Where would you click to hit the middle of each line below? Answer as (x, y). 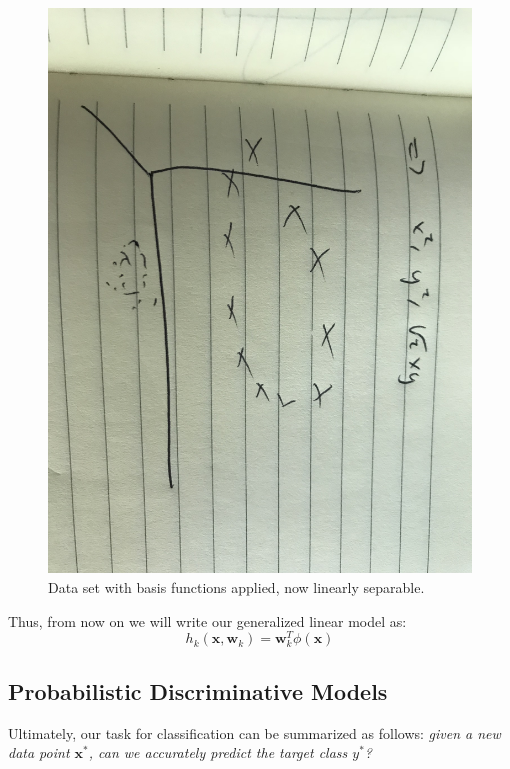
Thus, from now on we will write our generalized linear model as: (207, 620)
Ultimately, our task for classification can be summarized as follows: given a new (254, 732)
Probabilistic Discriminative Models (198, 690)
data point (39, 752)
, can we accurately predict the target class (218, 752)
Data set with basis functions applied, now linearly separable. (236, 586)
